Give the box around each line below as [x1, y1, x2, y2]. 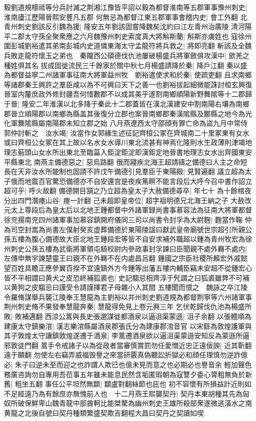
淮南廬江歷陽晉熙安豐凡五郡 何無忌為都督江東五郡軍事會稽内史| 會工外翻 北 [4, 11, 247, 22]
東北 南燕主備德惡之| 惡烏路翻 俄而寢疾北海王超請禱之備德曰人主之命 [17, 156, 240, 167]
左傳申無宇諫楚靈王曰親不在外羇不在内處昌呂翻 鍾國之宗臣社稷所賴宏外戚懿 [4, 253, 248, 263]
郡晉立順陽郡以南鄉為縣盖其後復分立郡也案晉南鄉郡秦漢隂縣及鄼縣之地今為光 [4, 108, 252, 118]
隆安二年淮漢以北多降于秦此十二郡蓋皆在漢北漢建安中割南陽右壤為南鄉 [22, 98, 250, 108]
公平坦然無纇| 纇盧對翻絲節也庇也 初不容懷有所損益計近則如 [59, 379, 252, 389]
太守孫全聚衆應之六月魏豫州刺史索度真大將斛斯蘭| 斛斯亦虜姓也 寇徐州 [24, 31, 252, 41]
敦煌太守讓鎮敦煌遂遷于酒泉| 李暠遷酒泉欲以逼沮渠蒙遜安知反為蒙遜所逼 [17, 330, 250, 341]
